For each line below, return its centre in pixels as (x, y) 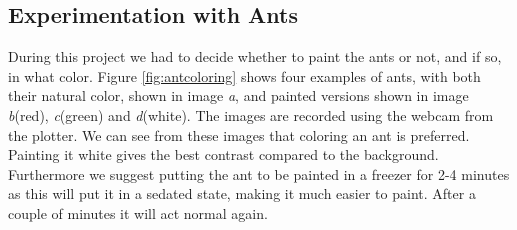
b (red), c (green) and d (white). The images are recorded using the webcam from (251, 114)
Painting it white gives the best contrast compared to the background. (223, 154)
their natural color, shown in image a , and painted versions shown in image (238, 95)
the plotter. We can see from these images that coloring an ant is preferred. (239, 134)
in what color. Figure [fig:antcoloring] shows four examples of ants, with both (244, 75)
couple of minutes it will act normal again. (138, 212)
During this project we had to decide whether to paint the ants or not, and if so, (255, 56)
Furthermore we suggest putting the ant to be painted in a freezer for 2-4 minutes (259, 173)
